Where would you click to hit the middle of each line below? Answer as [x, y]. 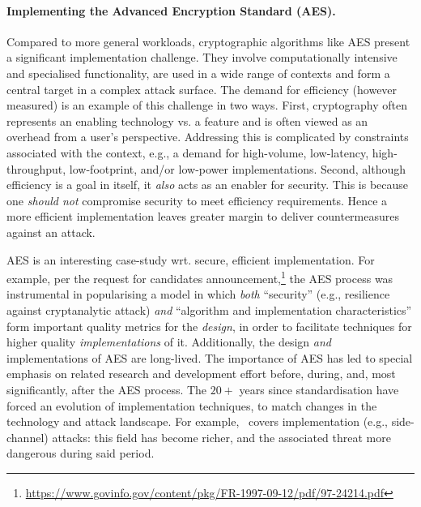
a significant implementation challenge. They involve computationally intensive [202, 57]
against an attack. [51, 232]
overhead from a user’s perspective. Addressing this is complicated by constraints [208, 137]
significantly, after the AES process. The [107, 389]
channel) [28, 437]
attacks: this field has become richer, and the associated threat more [221, 437]
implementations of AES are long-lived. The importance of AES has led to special [210, 357]
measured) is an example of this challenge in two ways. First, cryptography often [207, 105]
